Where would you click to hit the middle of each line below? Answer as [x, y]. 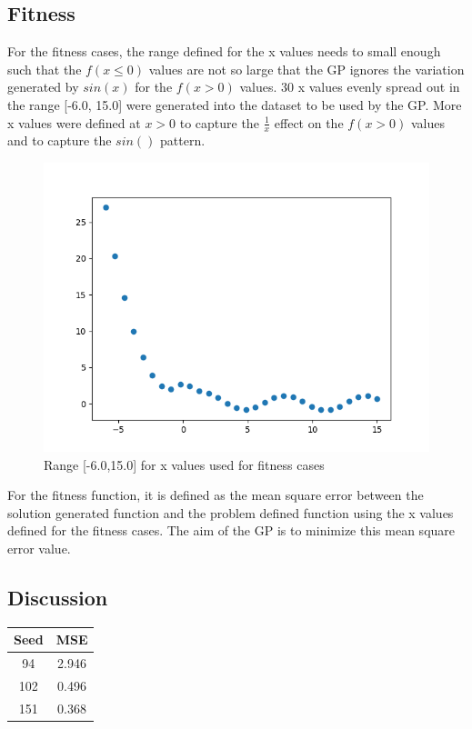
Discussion [58, 597]
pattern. [183, 140]
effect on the [309, 122]
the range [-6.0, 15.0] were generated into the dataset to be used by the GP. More [235, 104]
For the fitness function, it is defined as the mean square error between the [216, 495]
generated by [43, 87]
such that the [45, 69]
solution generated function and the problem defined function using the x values [231, 512]
